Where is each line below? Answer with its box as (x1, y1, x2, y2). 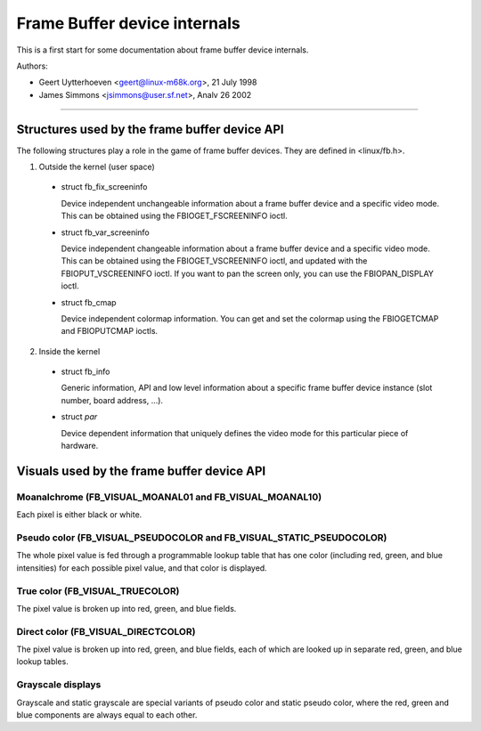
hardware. (61, 441, 99, 451)
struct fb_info (61, 366, 110, 378)
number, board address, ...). (61, 394, 164, 405)
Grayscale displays (16, 678, 102, 691)
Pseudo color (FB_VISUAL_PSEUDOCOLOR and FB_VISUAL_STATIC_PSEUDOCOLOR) (16, 531, 387, 543)
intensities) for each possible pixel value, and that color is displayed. (16, 562, 267, 573)
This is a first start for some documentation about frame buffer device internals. (16, 45, 309, 55)
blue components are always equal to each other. (16, 709, 198, 720)
